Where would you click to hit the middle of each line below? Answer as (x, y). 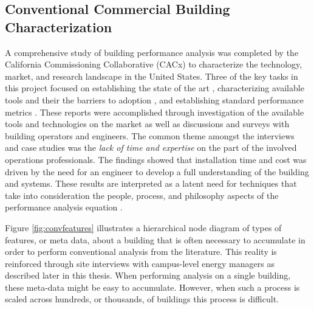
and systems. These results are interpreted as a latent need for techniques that (151, 183)
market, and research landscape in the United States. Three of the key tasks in (152, 76)
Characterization (59, 26)
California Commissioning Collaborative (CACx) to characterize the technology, (154, 64)
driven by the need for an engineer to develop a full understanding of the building (157, 171)
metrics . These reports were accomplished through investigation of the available (155, 112)
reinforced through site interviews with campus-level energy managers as (140, 263)
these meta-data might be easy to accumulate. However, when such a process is (152, 287)
